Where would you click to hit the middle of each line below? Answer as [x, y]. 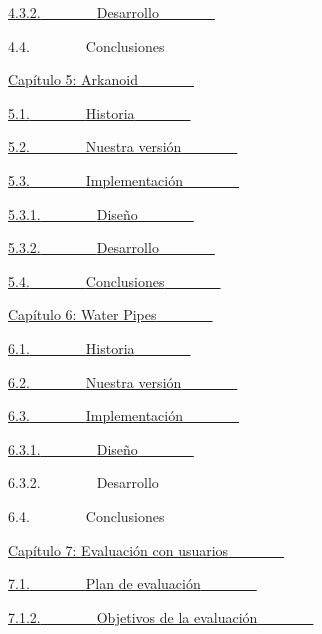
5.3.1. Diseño [73, 213]
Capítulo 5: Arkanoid [73, 79]
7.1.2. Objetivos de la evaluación [133, 616]
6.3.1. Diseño [73, 448]
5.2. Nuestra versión [95, 146]
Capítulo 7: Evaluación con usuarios [118, 549]
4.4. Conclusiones [86, 45]
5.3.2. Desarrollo [83, 247]
